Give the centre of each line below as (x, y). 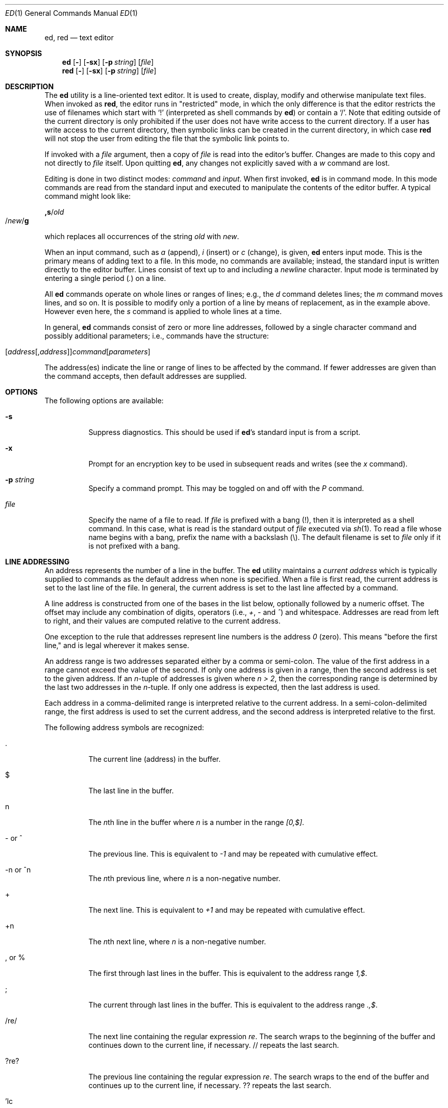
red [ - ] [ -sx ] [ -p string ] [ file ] (109, 71)
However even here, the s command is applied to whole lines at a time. (163, 311)
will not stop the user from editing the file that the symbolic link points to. (167, 138)
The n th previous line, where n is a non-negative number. (184, 878)
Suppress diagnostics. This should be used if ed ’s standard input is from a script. (225, 432)
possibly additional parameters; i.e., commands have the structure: (157, 336)
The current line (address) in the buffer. (155, 759)
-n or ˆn (18, 870)
